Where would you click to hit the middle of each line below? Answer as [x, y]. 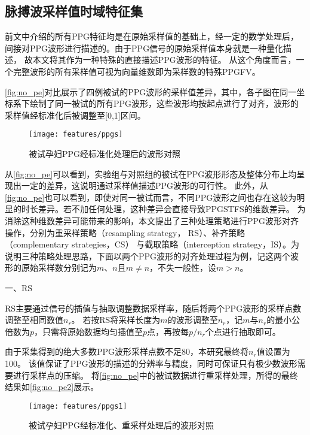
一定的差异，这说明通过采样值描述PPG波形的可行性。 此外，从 [145, 185]
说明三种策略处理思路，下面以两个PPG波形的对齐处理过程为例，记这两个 [148, 256]
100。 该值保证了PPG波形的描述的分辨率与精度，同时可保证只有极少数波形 [151, 363]
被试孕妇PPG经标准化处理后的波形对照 [105, 154]
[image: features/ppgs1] [78, 406]
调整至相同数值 [34, 320]
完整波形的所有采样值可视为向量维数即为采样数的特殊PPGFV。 [136, 71]
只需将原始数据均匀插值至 [93, 331]
